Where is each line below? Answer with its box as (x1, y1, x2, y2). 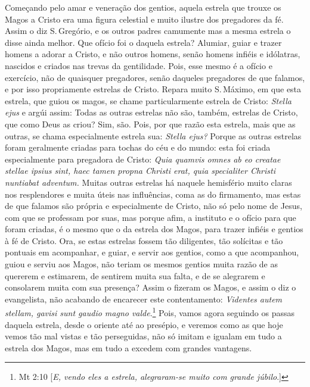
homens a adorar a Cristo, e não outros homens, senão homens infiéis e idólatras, (5, 48, 300, 60)
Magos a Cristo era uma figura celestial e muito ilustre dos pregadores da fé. (5, 13, 284, 25)
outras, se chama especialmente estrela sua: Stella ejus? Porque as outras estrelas (5, 129, 302, 142)
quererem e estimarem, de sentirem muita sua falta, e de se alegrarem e (5, 269, 265, 282)
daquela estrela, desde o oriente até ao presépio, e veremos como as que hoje (5, 318, 283, 330)
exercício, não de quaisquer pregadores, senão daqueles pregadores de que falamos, (5, 71, 305, 83)
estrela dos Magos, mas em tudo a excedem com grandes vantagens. (5, 341, 252, 354)
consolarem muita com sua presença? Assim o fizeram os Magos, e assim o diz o (5, 281, 296, 294)
